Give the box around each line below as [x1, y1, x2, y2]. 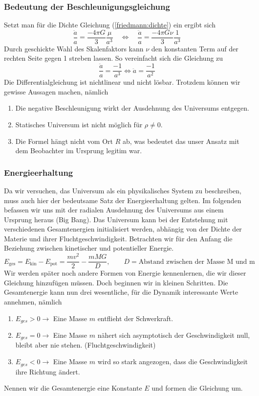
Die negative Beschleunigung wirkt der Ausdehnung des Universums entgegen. [15, 103, 249, 113]
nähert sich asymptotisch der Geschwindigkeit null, [97, 330, 250, 340]
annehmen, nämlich [4, 296, 62, 306]
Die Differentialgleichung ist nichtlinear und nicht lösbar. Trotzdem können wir [4, 77, 240, 87]
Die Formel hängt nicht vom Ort [15, 136, 113, 146]
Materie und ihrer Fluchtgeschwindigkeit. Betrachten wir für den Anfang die [4, 233, 233, 243]
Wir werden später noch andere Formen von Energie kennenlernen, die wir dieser [4, 268, 246, 278]
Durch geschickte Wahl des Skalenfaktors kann [4, 43, 144, 53]
